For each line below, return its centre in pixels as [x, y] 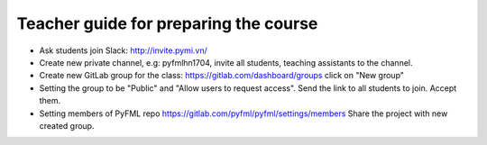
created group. [67, 125]
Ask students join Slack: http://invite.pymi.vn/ [123, 50]
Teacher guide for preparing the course [167, 23]
